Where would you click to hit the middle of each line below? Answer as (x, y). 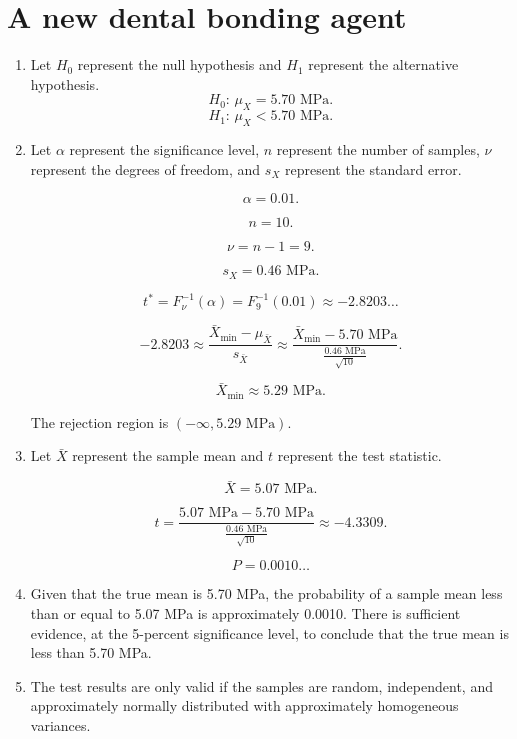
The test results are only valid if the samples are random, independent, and (261, 685)
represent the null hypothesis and (179, 64)
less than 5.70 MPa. (91, 652)
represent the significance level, (164, 148)
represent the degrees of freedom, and (145, 168)
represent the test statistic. (359, 455)
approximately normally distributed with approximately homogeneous (244, 705)
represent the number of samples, (378, 148)
